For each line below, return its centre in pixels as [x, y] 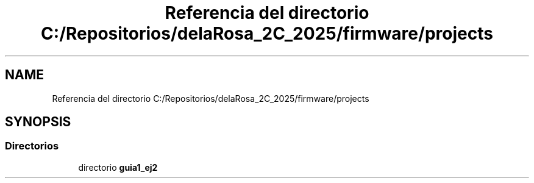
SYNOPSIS [38, 122]
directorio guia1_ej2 [118, 167]
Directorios [32, 146]
